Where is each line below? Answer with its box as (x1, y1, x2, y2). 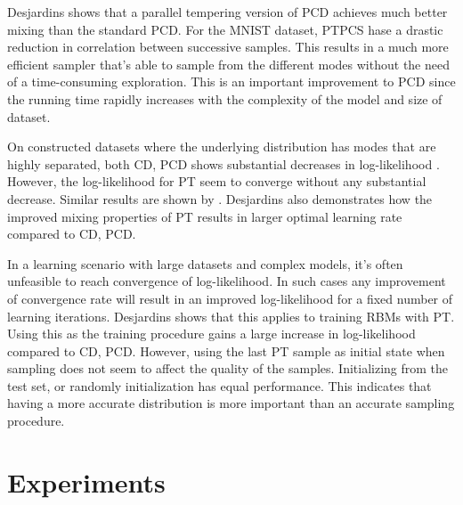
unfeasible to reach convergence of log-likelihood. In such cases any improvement (7, 272, 446, 290)
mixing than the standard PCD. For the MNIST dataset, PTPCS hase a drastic (7, 20, 443, 38)
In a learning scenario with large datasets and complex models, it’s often (7, 254, 403, 273)
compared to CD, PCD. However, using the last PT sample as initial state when (7, 341, 445, 360)
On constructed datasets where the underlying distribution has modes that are (7, 137, 436, 156)
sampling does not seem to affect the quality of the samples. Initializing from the (7, 359, 449, 378)
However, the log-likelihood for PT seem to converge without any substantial (7, 172, 426, 191)
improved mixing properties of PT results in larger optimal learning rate (7, 207, 402, 225)
